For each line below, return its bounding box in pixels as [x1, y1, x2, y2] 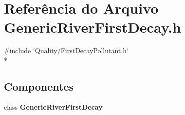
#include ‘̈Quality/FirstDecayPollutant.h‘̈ [4, 45, 129, 56]
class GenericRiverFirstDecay [4, 101, 103, 112]
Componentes [4, 78, 74, 94]
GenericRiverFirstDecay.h [4, 17, 181, 37]
